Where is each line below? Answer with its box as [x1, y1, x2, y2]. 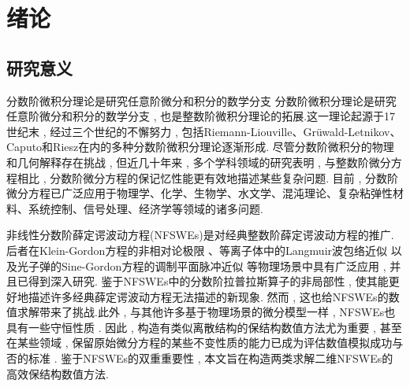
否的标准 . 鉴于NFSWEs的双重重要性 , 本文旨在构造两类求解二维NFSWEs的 [6, 350, 393, 367]
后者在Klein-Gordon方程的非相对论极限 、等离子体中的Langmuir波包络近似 [6, 241, 388, 258]
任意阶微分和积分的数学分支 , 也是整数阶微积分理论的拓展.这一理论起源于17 [6, 108, 396, 124]
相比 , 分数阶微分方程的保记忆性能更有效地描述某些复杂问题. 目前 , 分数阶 [17, 169, 398, 186]
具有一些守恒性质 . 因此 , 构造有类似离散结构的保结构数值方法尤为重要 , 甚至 [6, 319, 402, 335]
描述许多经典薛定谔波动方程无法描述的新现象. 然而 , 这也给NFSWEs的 [28, 288, 389, 304]
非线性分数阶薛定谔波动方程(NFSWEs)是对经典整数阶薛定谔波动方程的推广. [6, 227, 394, 243]
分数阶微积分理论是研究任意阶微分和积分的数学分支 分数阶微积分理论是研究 [6, 92, 397, 109]
